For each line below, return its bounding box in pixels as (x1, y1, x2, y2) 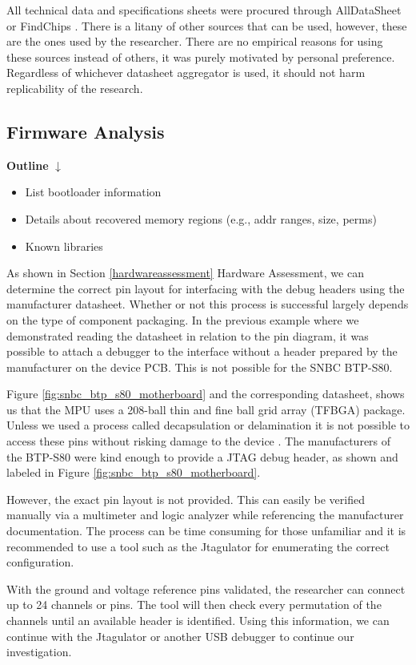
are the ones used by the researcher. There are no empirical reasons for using (6, 33, 383, 50)
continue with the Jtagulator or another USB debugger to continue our (6, 627, 354, 644)
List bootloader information (25, 183, 162, 200)
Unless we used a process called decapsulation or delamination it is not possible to (6, 417, 410, 433)
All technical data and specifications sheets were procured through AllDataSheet (6, 2, 402, 18)
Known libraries (25, 237, 103, 254)
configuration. (6, 554, 74, 570)
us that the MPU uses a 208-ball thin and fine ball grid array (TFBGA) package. (6, 401, 406, 417)
